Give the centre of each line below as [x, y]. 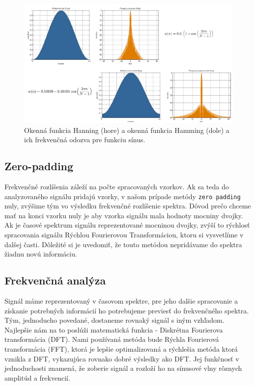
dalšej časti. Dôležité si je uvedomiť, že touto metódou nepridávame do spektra [123, 244]
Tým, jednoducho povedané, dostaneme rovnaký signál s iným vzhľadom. [114, 320]
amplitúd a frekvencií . [37, 377]
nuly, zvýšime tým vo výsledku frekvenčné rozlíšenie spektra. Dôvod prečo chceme [128, 206]
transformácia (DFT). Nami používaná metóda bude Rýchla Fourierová [112, 339]
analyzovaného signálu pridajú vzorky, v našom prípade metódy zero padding [123, 196]
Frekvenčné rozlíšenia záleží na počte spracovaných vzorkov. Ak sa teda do [117, 187]
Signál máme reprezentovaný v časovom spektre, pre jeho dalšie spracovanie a [121, 301]
